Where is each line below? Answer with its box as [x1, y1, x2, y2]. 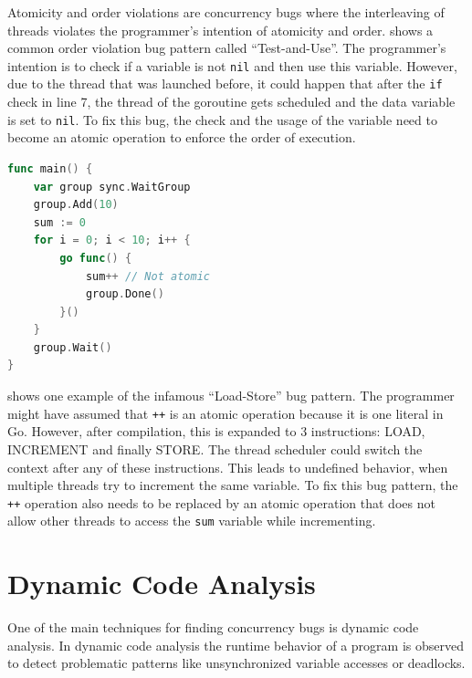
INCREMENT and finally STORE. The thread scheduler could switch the [7, 439, 423, 458]
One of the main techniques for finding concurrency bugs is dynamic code [7, 618, 419, 637]
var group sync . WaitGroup [33, 180, 191, 193]
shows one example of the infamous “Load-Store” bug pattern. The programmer [7, 386, 455, 405]
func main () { [7, 162, 93, 175]
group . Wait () [33, 340, 112, 354]
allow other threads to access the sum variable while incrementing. [7, 511, 376, 530]
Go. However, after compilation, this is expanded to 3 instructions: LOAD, [7, 422, 425, 441]
